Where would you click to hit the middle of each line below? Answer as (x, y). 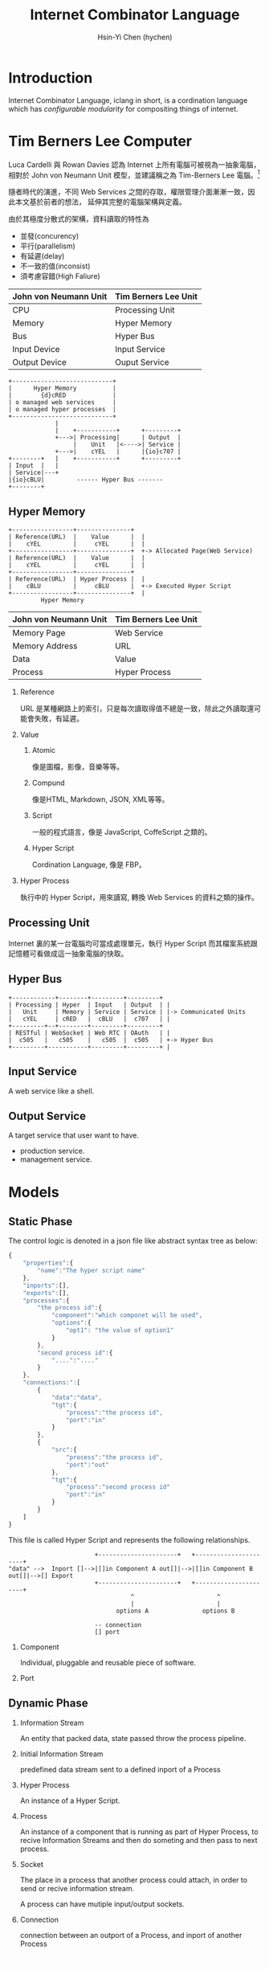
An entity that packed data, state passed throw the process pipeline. (133, 1738)
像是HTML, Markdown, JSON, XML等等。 (100, 799)
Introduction (51, 78)
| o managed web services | (62, 403)
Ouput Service (143, 362)
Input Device (36, 349)
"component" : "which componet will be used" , (127, 1315)
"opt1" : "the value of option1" (120, 1330)
